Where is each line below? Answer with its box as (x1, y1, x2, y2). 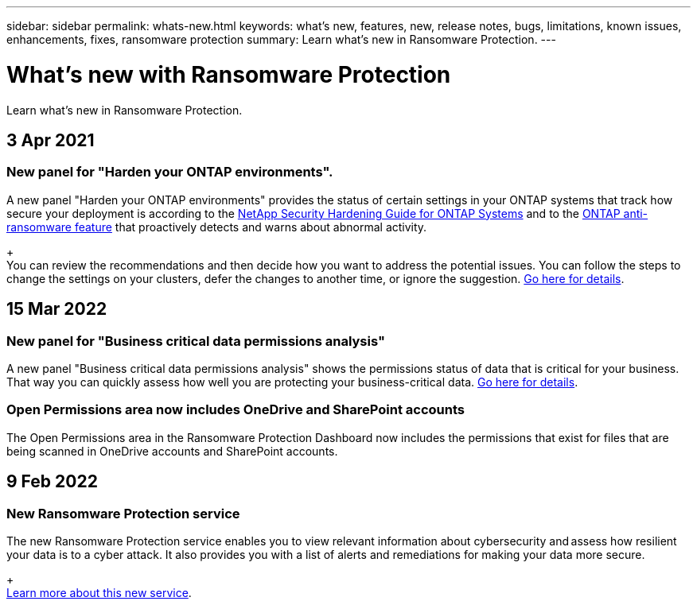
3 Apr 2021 (6, 130, 95, 150)
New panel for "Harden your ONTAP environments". (6, 164, 333, 180)
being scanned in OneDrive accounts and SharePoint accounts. (6, 444, 338, 458)
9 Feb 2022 (6, 471, 98, 492)
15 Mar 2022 (6, 299, 107, 320)
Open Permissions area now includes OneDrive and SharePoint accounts (6, 401, 465, 418)
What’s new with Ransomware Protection (6, 60, 451, 88)
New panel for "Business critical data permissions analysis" (6, 332, 386, 349)
